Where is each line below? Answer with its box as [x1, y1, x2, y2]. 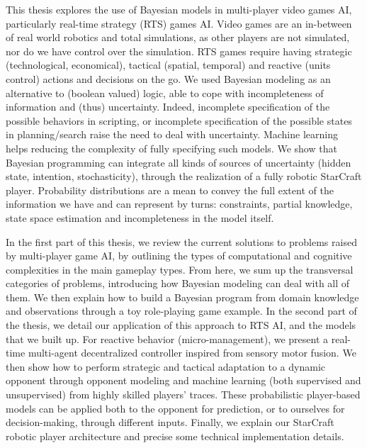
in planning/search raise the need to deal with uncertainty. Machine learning [6, 127, 338, 142]
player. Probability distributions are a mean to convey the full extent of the [6, 182, 334, 197]
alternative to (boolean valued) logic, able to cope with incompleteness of [6, 85, 324, 100]
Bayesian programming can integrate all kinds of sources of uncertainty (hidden [6, 155, 351, 169]
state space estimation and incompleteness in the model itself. [6, 210, 274, 225]
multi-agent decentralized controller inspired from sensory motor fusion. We [28, 345, 356, 360]
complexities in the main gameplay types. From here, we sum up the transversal [6, 262, 354, 276]
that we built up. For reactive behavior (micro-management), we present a [6, 331, 329, 346]
